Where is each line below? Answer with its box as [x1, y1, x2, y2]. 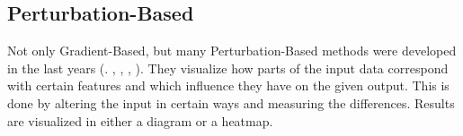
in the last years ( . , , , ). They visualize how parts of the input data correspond [7, 58, 449, 77]
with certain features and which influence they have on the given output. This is [7, 76, 450, 95]
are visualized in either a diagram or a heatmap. [7, 111, 273, 130]
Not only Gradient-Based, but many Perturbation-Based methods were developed [7, 41, 457, 60]
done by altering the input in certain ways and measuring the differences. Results [7, 93, 455, 112]
